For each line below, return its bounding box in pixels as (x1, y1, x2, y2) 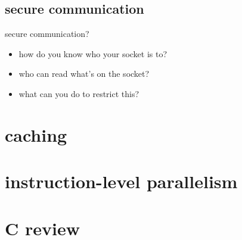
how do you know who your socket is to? (18, 47, 167, 60)
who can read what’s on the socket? (18, 67, 150, 80)
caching (5, 122, 67, 147)
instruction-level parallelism (5, 169, 238, 194)
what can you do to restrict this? (18, 87, 139, 99)
